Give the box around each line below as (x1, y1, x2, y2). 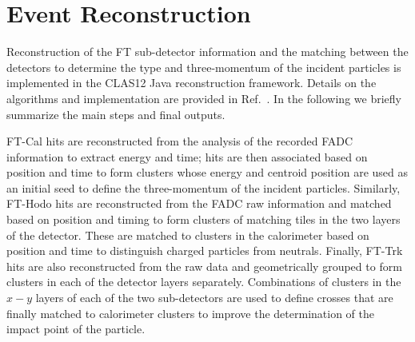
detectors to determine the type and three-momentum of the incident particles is (6, 58, 401, 75)
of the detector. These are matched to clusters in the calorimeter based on (6, 226, 369, 243)
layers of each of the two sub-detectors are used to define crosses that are (35, 289, 393, 306)
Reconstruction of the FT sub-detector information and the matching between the (6, 43, 409, 60)
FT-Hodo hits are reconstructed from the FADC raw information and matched (6, 195, 392, 212)
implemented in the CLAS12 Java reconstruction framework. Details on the (6, 74, 377, 91)
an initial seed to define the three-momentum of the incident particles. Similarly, (6, 179, 401, 196)
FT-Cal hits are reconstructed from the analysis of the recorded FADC (6, 133, 353, 149)
